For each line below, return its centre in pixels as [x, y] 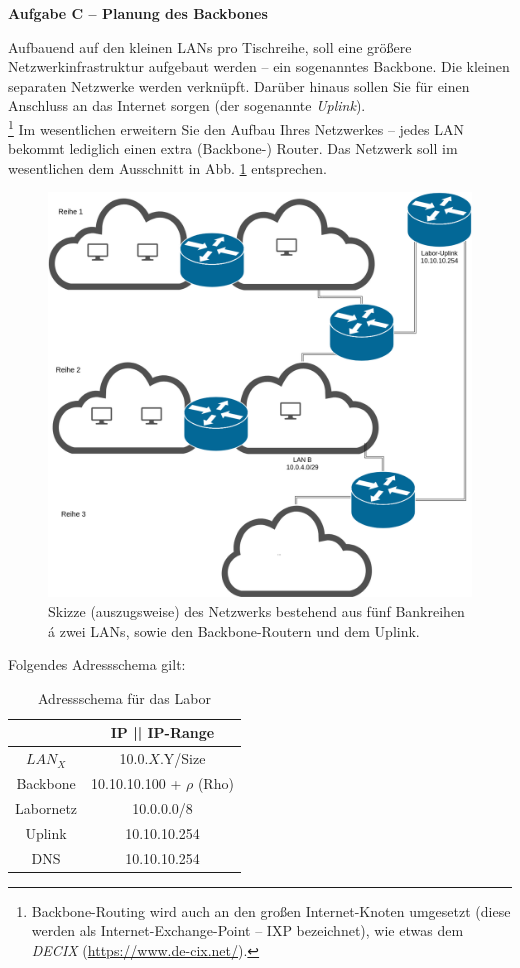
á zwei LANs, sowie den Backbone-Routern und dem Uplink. [234, 630]
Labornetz [46, 807]
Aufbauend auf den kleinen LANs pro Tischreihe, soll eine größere [210, 46]
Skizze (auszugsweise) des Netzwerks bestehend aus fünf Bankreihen [256, 610]
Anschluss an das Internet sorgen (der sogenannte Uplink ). [187, 105]
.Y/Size [182, 758]
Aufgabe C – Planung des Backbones [138, 13]
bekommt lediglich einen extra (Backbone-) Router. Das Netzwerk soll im [233, 148]
